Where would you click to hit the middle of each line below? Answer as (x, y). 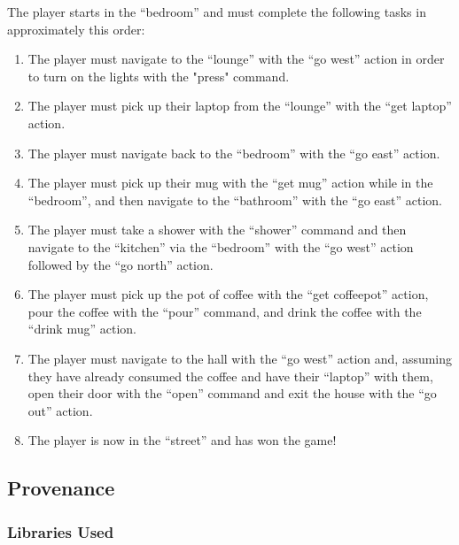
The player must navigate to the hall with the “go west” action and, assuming (240, 358)
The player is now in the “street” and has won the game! (182, 440)
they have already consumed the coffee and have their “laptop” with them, (230, 376)
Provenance (61, 488)
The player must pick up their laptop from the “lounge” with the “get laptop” (240, 106)
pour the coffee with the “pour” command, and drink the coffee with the (225, 311)
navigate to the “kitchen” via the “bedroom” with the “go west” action (221, 246)
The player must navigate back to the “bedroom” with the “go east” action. (234, 153)
